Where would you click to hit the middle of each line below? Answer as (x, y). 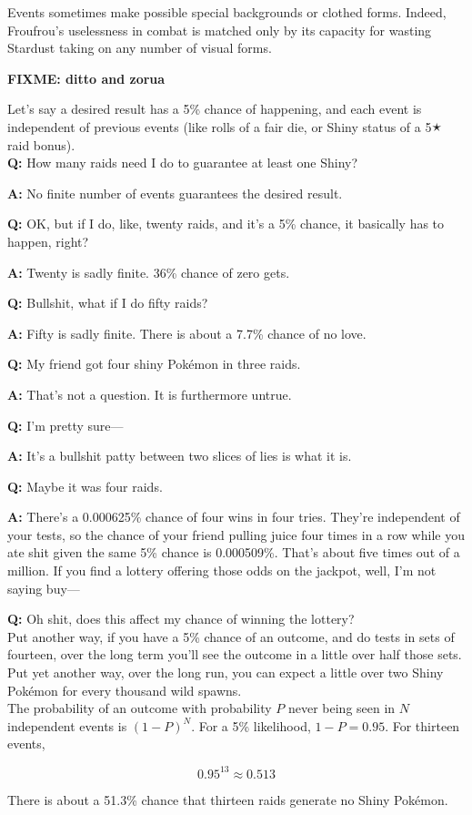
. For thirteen (422, 725)
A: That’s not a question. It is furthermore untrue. (150, 394)
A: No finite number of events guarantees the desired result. (175, 193)
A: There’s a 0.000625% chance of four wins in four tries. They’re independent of (234, 517)
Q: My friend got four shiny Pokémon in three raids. (154, 364)
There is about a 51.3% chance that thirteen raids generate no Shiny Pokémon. (228, 799)
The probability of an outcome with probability (140, 708)
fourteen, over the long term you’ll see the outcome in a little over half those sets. (235, 654)
